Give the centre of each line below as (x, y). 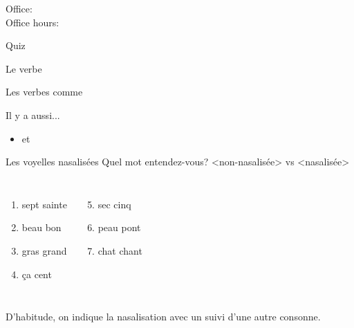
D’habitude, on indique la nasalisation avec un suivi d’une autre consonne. (163, 317)
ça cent (37, 274)
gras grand (44, 250)
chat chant (120, 250)
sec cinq (114, 204)
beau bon (41, 227)
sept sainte (44, 204)
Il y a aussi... (33, 115)
